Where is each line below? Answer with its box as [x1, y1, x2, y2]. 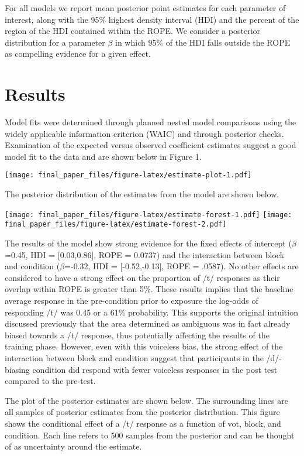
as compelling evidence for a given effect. [5, 47, 151, 60]
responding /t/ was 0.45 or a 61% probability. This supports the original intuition [5, 306, 298, 318]
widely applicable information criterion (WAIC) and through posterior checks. [5, 127, 284, 139]
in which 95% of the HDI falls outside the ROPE [115, 36, 291, 48]
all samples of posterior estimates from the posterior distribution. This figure [5, 406, 280, 418]
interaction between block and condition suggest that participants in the [5, 351, 264, 364]
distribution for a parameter [5, 36, 105, 48]
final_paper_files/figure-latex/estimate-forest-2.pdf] [5, 220, 227, 229]
